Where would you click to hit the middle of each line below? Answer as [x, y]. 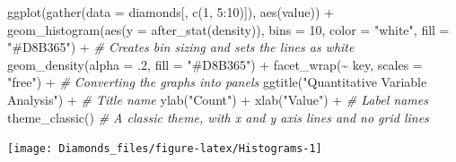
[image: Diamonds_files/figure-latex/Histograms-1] [165, 149]
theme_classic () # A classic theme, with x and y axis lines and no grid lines [218, 117]
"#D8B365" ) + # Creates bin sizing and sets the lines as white [181, 47]
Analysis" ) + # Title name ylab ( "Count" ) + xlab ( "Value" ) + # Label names [218, 99]
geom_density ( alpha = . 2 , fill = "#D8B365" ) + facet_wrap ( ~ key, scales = [215, 64]
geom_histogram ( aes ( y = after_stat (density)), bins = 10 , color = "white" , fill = [228, 29]
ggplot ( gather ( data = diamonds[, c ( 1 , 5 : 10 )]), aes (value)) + [171, 12]
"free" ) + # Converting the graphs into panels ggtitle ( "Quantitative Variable [217, 82]
